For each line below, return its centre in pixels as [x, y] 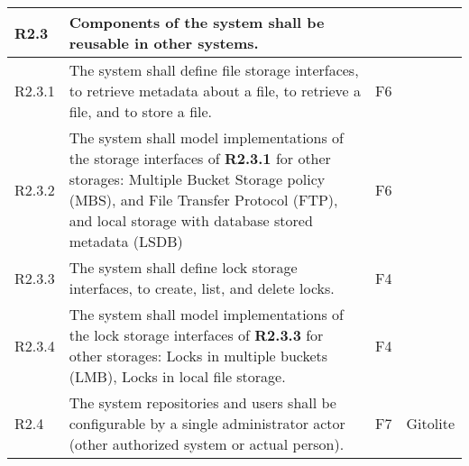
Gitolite [430, 423]
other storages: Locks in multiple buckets [198, 356]
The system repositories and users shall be [202, 402]
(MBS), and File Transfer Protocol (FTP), [203, 200]
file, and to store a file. [141, 111]
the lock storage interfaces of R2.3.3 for [196, 335]
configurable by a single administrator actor [207, 423]
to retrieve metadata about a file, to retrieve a [215, 91]
